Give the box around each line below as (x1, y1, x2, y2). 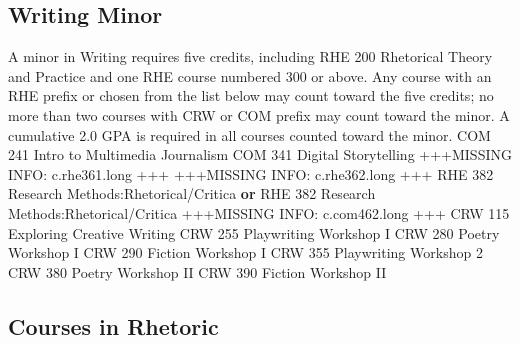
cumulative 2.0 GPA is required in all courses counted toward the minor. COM (8, 124, 491, 145)
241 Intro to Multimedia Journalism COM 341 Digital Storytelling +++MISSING (8, 144, 512, 165)
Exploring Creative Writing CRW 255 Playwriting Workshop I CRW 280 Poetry (8, 222, 500, 243)
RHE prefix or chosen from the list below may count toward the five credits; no (8, 85, 494, 106)
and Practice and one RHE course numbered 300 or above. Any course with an (8, 65, 492, 86)
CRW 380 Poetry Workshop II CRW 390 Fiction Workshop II (8, 261, 387, 282)
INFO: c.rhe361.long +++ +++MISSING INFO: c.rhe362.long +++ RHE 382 (8, 163, 494, 184)
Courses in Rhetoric (8, 310, 219, 341)
